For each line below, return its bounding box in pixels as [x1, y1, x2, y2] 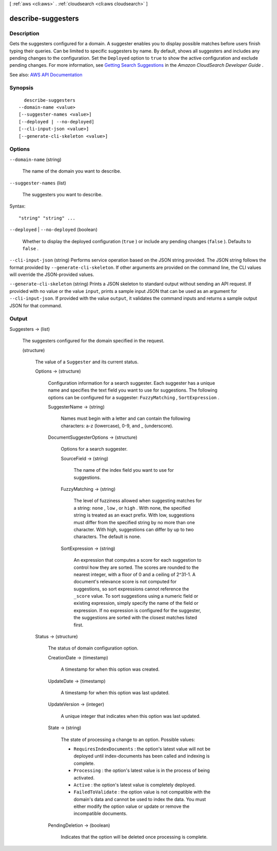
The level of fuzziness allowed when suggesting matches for [73, 497, 202, 504]
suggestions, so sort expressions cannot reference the [73, 586, 189, 592]
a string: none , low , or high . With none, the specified [73, 505, 191, 511]
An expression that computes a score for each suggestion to [73, 557, 202, 563]
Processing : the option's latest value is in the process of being [73, 767, 210, 773]
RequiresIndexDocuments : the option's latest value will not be [73, 746, 211, 752]
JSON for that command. [9, 302, 63, 308]
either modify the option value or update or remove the [73, 803, 190, 809]
